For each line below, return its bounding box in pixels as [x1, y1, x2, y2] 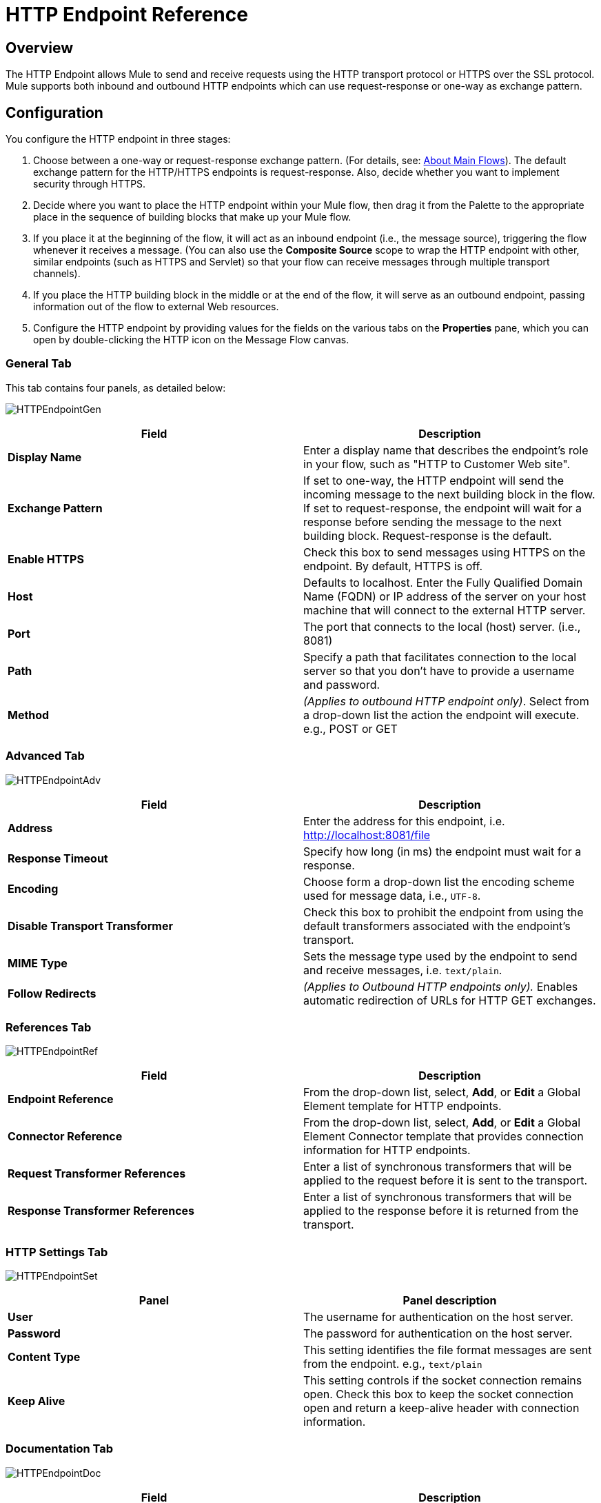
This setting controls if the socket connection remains [303, 1373, 582, 1388]
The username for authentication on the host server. [303, 1310, 573, 1324]
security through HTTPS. [33, 178, 146, 190]
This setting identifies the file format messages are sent [303, 1343, 592, 1358]
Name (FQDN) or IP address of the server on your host [303, 589, 587, 603]
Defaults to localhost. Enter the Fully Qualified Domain [303, 575, 583, 589]
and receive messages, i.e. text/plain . [303, 962, 502, 977]
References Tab [6, 1020, 92, 1034]
